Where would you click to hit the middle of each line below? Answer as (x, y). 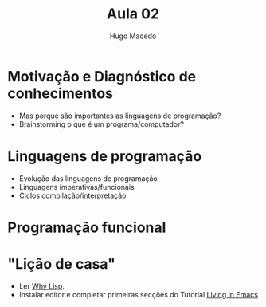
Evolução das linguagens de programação (88, 178)
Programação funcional (87, 227)
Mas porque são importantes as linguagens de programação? (120, 116)
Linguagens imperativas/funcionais (76, 187)
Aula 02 (133, 14)
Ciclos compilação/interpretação (72, 195)
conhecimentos (60, 93)
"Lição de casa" (62, 264)
